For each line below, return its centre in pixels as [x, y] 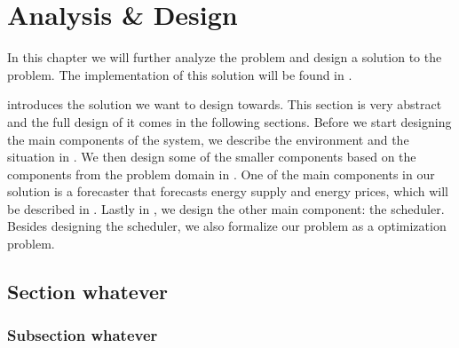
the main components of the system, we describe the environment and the [208, 139]
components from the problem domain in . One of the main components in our [221, 174]
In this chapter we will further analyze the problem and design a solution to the [225, 57]
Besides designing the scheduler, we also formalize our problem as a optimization [227, 226]
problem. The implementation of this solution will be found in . [180, 74]
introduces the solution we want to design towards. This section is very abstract [225, 104]
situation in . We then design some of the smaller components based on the [212, 157]
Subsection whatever [83, 335]
